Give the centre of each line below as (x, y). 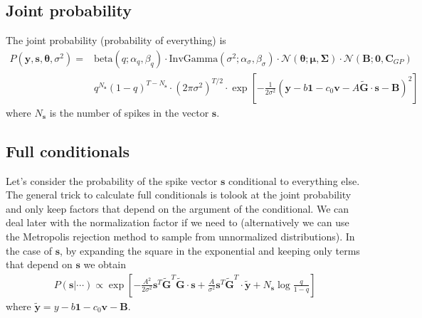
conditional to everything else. (294, 180)
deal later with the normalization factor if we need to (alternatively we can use (178, 222)
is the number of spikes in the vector (129, 112)
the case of (29, 250)
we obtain (105, 264)
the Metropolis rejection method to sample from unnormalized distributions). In (180, 237)
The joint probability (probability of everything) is (116, 40)
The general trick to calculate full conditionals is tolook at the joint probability (179, 195)
